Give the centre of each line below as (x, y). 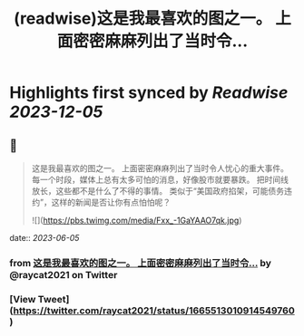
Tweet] (54, 299)
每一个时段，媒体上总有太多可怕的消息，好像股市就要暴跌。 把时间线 (160, 179)
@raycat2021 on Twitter (64, 274)
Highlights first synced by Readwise (149, 93)
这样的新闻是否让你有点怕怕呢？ (111, 202)
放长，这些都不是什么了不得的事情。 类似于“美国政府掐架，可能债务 (157, 191)
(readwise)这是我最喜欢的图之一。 (142, 19)
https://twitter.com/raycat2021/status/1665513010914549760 (154, 311)
